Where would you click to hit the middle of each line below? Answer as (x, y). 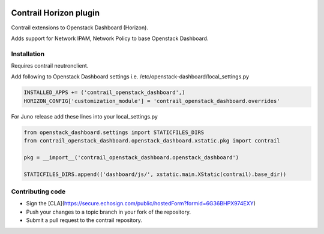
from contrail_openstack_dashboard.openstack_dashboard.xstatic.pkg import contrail (152, 141)
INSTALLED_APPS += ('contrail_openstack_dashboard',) (104, 92)
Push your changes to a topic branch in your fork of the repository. (109, 212)
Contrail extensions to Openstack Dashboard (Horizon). (79, 28)
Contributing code (38, 192)
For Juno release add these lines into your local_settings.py (85, 116)
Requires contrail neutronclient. (50, 66)
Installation (28, 54)
